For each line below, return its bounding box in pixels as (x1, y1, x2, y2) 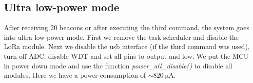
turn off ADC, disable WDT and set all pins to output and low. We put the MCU (4, 50, 249, 61)
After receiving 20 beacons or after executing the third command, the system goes (4, 22, 249, 33)
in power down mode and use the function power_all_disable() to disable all (4, 60, 233, 70)
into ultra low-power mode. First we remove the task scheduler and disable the (4, 32, 239, 42)
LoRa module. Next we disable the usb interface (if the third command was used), (4, 41, 250, 51)
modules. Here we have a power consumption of (4, 70, 146, 80)
